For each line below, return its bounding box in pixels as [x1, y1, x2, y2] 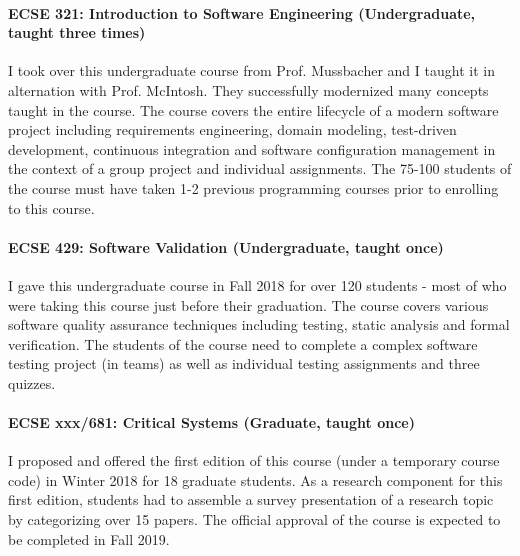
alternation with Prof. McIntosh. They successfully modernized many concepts [8, 79, 489, 100]
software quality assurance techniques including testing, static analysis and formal [8, 314, 510, 335]
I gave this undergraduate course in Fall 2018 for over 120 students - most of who [8, 274, 507, 295]
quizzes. [8, 372, 56, 393]
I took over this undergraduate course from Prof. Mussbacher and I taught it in [8, 60, 495, 81]
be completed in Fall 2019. [8, 528, 170, 549]
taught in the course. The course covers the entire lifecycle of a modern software [8, 99, 499, 120]
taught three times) [8, 22, 146, 43]
